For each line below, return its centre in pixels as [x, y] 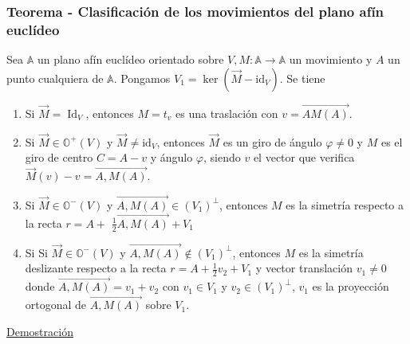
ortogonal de [56, 305]
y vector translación [304, 268]
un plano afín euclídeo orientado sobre [130, 59]
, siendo [222, 157]
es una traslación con [227, 113]
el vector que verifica [304, 157]
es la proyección [351, 286]
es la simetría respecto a [345, 204]
